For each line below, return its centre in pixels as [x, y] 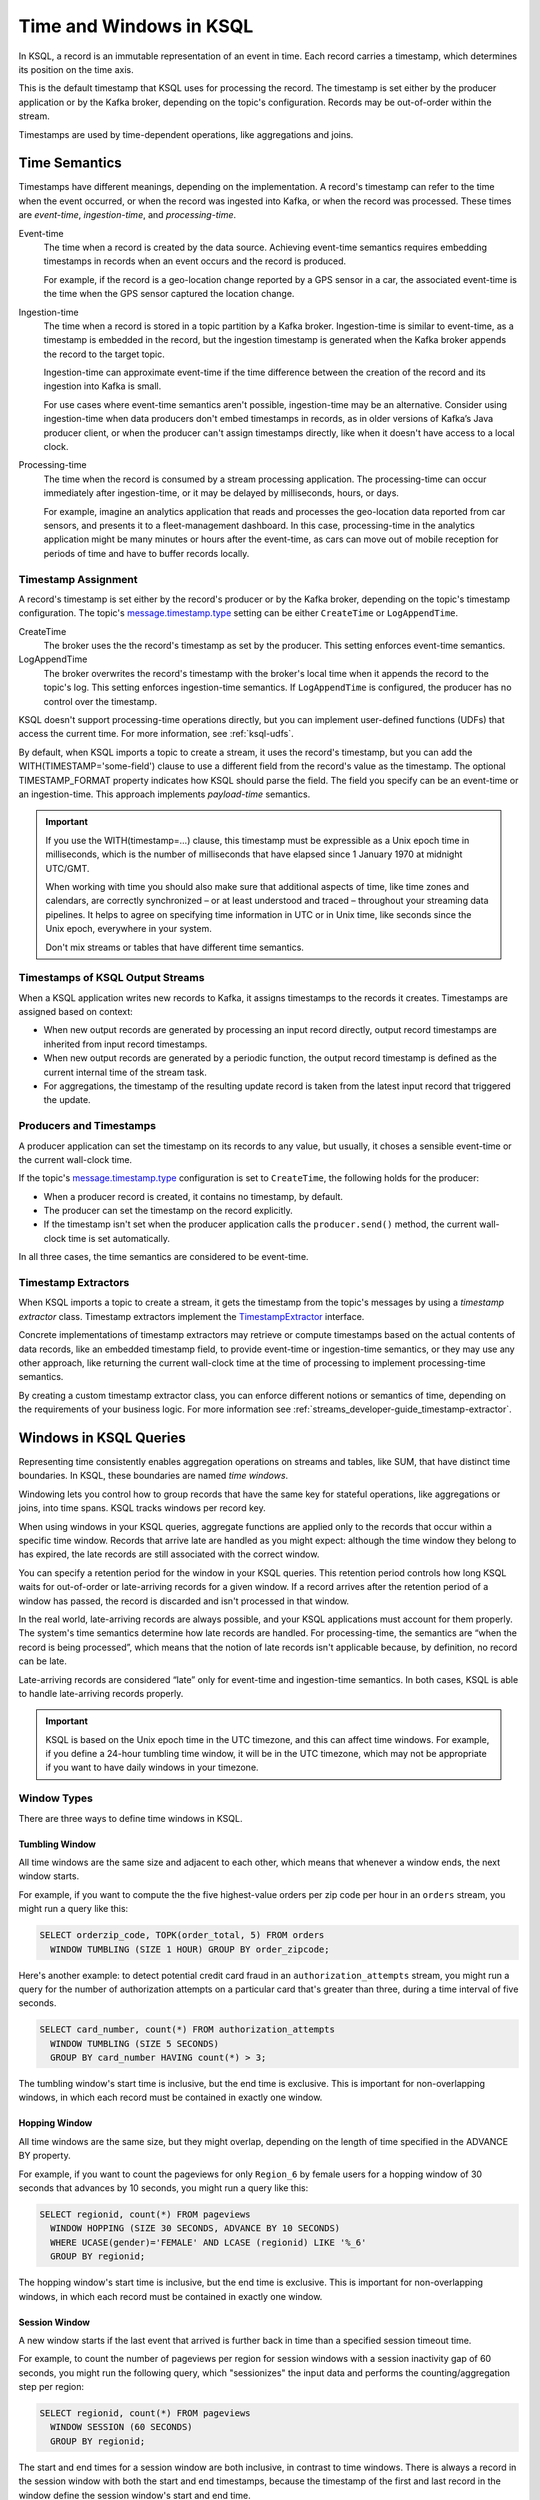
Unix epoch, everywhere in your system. [128, 929]
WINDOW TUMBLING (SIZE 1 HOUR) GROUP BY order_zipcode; [190, 1949]
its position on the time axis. [76, 69]
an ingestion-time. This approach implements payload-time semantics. [164, 794]
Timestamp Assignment [78, 579]
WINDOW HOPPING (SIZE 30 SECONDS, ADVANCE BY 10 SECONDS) [195, 2228]
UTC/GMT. [67, 868]
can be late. [42, 1661]
